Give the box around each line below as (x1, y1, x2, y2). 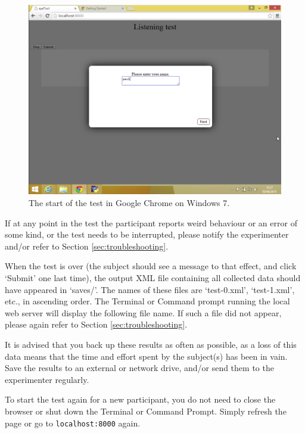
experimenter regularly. (5, 373, 89, 385)
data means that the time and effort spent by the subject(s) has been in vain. (5, 350, 288, 362)
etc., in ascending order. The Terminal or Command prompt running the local (5, 295, 290, 307)
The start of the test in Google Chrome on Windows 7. (29, 197, 230, 208)
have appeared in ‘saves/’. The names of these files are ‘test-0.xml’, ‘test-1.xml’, (5, 283, 295, 295)
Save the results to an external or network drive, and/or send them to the (5, 362, 274, 374)
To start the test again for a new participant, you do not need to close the (5, 393, 276, 406)
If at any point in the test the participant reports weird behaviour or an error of (5, 216, 297, 229)
